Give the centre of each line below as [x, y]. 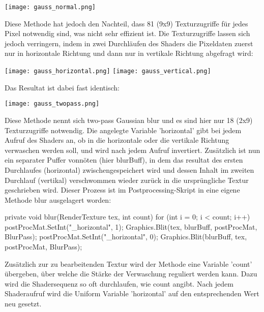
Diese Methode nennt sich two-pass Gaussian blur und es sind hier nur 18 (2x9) [129, 120]
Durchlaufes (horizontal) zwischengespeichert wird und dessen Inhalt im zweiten [129, 169]
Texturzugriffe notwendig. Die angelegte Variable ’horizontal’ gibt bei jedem [123, 130]
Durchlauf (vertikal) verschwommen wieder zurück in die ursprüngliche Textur [127, 180]
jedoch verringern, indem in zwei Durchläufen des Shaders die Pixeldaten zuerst [129, 43]
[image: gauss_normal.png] [50, 7]
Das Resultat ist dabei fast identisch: [62, 87]
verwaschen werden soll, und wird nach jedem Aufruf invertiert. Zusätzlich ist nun [133, 150]
